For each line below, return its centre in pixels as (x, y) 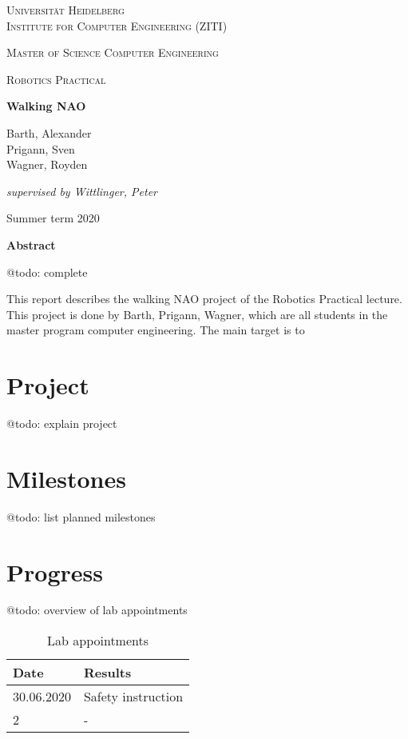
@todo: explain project (62, 423)
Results (107, 673)
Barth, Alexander (49, 132)
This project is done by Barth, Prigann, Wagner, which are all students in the (197, 314)
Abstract (31, 244)
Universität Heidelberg (65, 10)
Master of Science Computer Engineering (113, 52)
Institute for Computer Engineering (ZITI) (117, 25)
